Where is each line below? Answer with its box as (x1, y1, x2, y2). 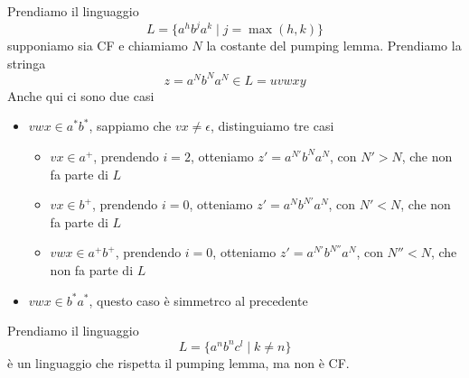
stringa (7, 53, 46, 72)
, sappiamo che (89, 116, 172, 135)
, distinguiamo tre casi (211, 116, 334, 135)
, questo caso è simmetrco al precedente (89, 290, 308, 309)
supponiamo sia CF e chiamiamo (7, 36, 188, 55)
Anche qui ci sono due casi (7, 86, 155, 105)
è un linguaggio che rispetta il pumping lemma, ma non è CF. (7, 353, 350, 372)
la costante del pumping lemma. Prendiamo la (206, 36, 462, 55)
